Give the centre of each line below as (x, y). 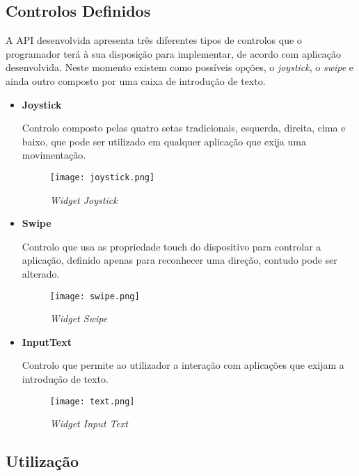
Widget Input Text (89, 423)
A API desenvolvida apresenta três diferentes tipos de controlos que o (154, 40)
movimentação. (54, 155)
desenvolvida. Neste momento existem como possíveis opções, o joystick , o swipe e (180, 67)
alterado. (41, 273)
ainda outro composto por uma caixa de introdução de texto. (136, 80)
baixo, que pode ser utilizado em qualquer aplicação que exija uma (164, 141)
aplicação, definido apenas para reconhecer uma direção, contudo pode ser (179, 260)
